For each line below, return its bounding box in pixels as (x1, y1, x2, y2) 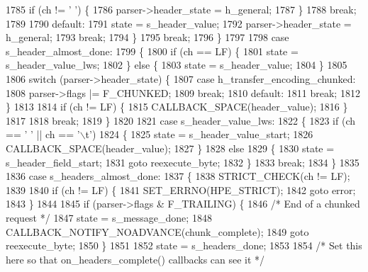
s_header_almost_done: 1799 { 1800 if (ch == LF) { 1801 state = (6, 43, 299, 58)
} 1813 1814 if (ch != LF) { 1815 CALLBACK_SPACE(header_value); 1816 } (6, 99, 348, 114)
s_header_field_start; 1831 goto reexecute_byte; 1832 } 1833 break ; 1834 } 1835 (6, 154, 359, 169)
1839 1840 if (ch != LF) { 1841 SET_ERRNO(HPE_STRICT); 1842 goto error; (6, 182, 356, 197)
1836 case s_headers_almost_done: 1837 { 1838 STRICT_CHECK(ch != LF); (6, 169, 350, 183)
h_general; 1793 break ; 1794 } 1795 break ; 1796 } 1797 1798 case (6, 30, 289, 45)
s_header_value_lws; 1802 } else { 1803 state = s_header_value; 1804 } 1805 (6, 57, 347, 72)
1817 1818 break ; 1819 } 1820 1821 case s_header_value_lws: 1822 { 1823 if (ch (6, 113, 356, 127)
